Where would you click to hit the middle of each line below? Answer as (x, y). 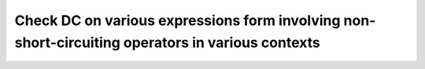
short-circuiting (68, 42)
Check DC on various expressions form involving (177, 20)
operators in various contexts (222, 42)
